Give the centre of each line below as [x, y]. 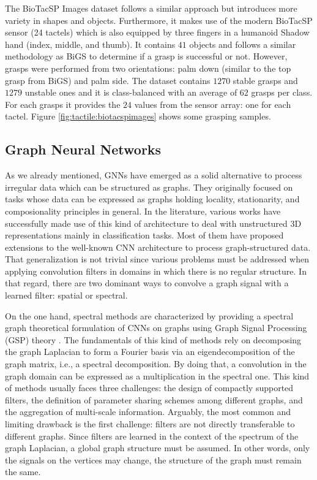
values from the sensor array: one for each [213, 104]
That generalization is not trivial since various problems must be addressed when [157, 259]
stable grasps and [265, 80]
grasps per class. [282, 92]
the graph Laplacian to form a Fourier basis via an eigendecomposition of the [150, 352]
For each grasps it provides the [63, 104]
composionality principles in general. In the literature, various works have [143, 211]
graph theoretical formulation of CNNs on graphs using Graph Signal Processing [156, 328]
